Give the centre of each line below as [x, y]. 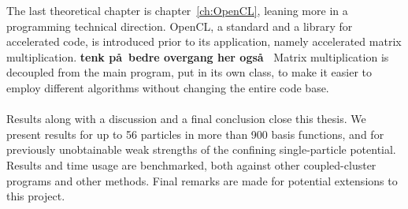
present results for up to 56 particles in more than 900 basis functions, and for [195, 134]
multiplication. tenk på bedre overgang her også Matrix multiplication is [198, 56]
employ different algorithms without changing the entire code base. [168, 87]
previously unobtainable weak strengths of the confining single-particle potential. [201, 149]
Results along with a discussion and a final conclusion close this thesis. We [186, 119]
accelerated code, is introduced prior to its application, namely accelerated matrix [204, 41]
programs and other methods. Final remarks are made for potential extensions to [202, 180]
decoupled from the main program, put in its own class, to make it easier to [189, 72]
